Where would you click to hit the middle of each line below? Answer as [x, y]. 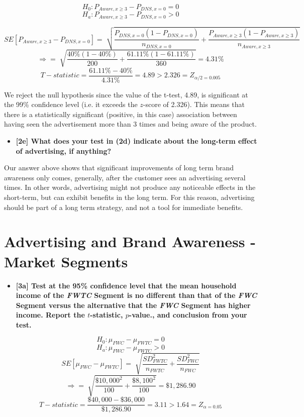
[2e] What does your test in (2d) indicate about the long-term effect [136, 141]
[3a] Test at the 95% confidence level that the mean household [126, 285]
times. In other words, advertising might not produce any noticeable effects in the [130, 187]
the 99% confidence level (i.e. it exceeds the [71, 104]
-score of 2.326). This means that [194, 104]
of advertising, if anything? [64, 150]
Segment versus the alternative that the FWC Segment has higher [133, 305]
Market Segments [66, 261]
